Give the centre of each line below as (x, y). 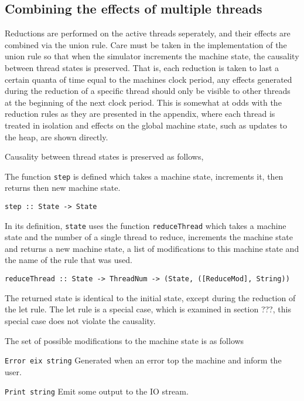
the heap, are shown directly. (57, 137)
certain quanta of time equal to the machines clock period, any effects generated (148, 79)
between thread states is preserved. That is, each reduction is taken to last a (142, 67)
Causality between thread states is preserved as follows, (104, 156)
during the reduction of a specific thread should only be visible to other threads (148, 91)
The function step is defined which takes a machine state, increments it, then (144, 176)
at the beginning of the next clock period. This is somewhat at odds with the (143, 102)
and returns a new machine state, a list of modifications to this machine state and (152, 248)
